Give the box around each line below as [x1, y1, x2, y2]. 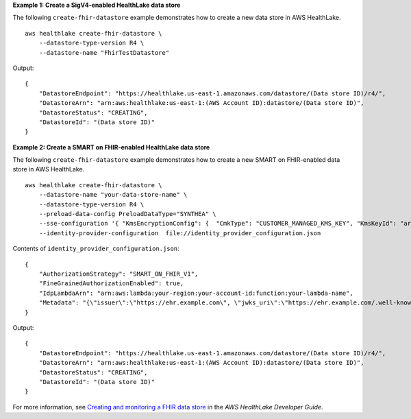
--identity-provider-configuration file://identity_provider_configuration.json [38, 229, 321, 237]
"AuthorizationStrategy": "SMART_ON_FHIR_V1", [38, 270, 199, 278]
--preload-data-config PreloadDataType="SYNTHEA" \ [38, 210, 216, 218]
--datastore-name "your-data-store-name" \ [38, 191, 188, 199]
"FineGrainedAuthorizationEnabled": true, [38, 280, 184, 287]
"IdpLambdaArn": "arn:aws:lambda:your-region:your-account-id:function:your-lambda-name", [38, 289, 354, 297]
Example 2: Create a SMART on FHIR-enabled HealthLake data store [12, 143, 210, 151]
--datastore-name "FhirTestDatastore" [38, 49, 170, 56]
